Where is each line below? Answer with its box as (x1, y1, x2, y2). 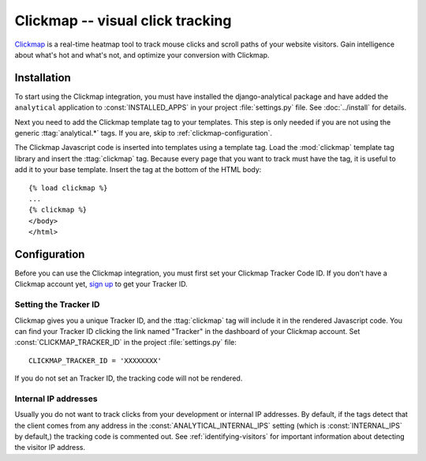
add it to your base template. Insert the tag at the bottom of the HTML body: (14, 165, 262, 174)
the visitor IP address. (14, 443, 86, 452)
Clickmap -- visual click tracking (14, 12, 232, 29)
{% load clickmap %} (28, 183, 108, 193)
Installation (14, 71, 71, 84)
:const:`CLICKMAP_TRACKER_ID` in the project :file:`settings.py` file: (14, 338, 237, 347)
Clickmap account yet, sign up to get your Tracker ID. (14, 279, 189, 289)
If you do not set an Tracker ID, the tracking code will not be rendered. (14, 373, 243, 383)
